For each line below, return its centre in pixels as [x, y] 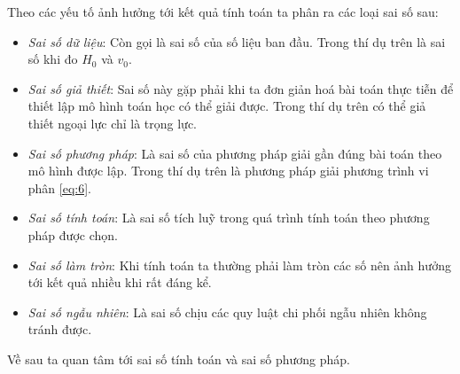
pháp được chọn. [73, 234]
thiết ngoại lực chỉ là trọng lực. [113, 123]
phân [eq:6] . [60, 187]
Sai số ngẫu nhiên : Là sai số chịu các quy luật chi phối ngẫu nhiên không [227, 312]
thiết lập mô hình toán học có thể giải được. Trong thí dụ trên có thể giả [227, 106]
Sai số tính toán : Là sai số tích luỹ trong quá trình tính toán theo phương [229, 218]
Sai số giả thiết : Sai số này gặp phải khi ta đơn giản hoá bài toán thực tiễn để [241, 88]
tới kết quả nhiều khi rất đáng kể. [120, 282]
